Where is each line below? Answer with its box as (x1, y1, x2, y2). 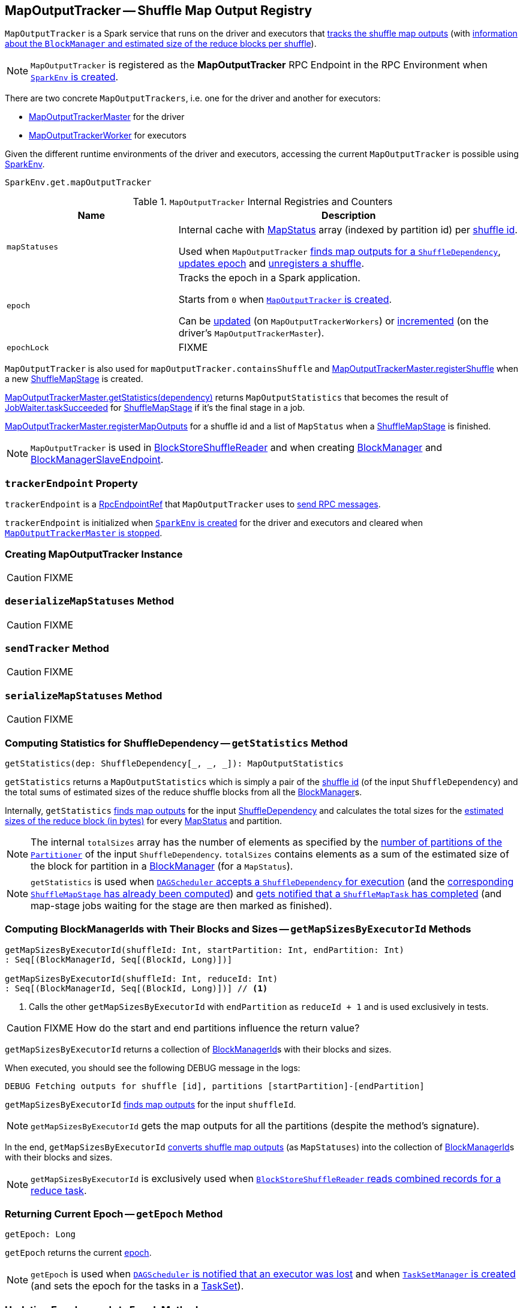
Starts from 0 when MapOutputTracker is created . (178, 293, 392, 306)
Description (321, 209, 376, 222)
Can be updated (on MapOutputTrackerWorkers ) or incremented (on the (178, 315, 489, 327)
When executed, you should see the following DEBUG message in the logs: (5, 1062, 300, 1073)
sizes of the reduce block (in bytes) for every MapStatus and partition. (5, 815, 282, 826)
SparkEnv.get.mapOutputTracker (5, 178, 152, 188)
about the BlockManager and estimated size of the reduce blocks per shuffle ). (5, 38, 317, 49)
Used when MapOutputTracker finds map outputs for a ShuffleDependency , (178, 245, 501, 258)
